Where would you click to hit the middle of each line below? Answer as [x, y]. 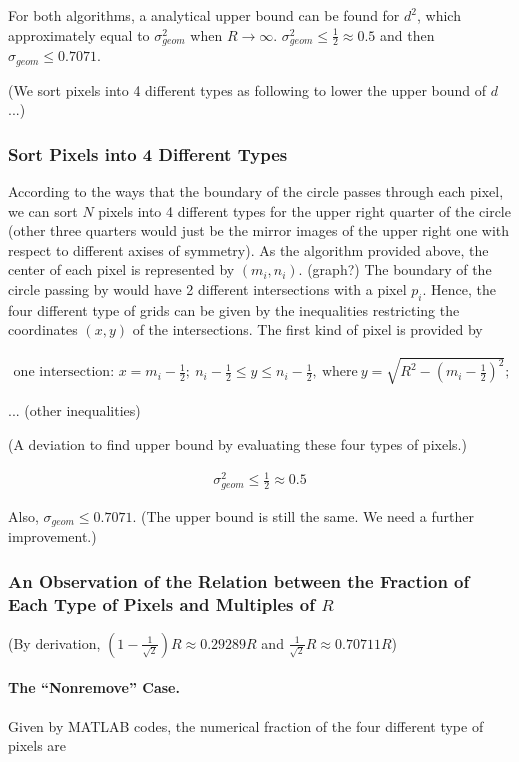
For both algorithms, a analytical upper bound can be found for [204, 15]
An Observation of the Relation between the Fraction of [239, 580]
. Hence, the [459, 288]
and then [407, 34]
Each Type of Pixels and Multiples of [161, 603]
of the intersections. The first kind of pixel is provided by [307, 329]
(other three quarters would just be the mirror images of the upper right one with [259, 230]
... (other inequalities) [74, 410]
